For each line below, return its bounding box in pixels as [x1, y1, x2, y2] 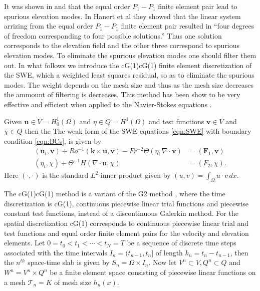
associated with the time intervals [4, 247, 107, 257]
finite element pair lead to [158, 1, 237, 11]
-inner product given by [98, 170, 171, 180]
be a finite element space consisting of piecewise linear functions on [50, 267, 256, 277]
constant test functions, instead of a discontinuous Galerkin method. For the [4, 208, 238, 218]
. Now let [148, 257, 177, 267]
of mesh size [54, 276, 91, 287]
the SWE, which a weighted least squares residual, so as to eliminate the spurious [4, 70, 254, 80]
